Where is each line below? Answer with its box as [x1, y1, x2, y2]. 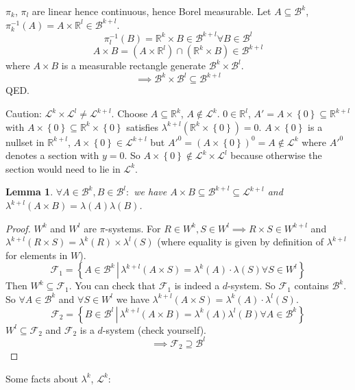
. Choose [111, 106, 148, 121]
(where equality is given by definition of [157, 234, 324, 249]
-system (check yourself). [102, 322, 206, 337]
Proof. [5, 221, 31, 235]
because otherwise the [230, 148, 322, 162]
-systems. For [105, 221, 161, 235]
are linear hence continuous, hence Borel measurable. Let [32, 4, 271, 18]
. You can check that [69, 278, 156, 293]
